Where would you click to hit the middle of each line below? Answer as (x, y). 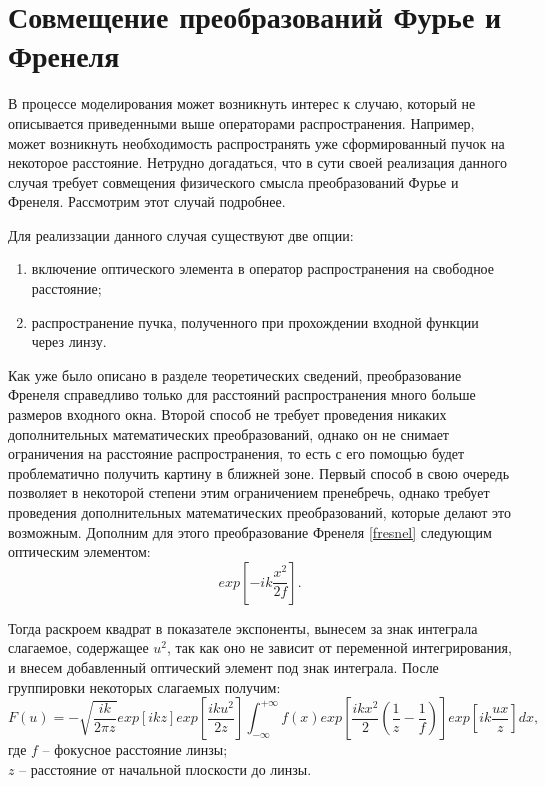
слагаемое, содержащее (78, 647)
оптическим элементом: (79, 551)
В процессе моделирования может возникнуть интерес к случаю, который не (242, 103)
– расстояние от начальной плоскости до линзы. (165, 768)
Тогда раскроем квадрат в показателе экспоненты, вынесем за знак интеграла (243, 627)
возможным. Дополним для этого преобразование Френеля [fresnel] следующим (250, 531)
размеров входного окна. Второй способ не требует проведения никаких (227, 414)
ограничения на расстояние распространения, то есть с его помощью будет (236, 453)
